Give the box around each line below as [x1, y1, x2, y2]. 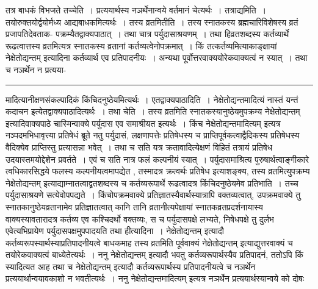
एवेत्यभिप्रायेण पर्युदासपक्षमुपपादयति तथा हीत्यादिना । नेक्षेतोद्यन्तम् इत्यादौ [5, 224, 224, 237]
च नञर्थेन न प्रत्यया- [5, 63, 67, 76]
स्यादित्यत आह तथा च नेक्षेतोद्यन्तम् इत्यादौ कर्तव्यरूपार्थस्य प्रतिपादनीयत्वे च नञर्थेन [5, 260, 256, 273]
